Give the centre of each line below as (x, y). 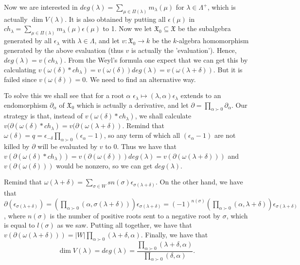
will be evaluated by (68, 146)
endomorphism (26, 105)
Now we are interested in (41, 7)
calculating (20, 69)
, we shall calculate (163, 116)
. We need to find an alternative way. (141, 79)
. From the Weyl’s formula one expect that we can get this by (156, 59)
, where (15, 215)
